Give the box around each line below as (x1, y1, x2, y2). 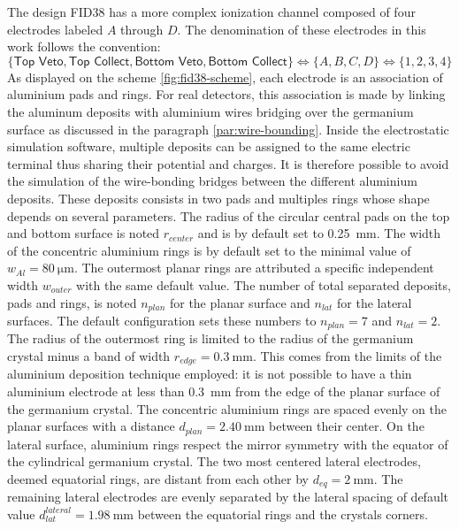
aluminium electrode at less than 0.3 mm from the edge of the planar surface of (7, 382, 440, 401)
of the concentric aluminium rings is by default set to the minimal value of (7, 241, 411, 259)
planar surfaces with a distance (7, 417, 175, 435)
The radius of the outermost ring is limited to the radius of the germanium (7, 329, 414, 348)
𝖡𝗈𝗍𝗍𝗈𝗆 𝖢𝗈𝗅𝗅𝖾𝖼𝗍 (208, 55, 287, 68)
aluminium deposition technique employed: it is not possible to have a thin (7, 364, 412, 383)
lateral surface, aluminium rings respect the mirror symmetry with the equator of (7, 434, 448, 453)
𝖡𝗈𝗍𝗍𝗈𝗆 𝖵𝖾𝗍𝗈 (134, 55, 203, 68)
